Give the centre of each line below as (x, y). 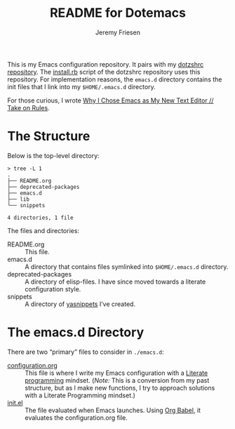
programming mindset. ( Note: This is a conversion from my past (117, 380)
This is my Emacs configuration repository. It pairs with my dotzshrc (106, 64)
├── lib (19, 199)
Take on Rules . (29, 107)
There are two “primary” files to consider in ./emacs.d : (86, 352)
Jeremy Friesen (118, 32)
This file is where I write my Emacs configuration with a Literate (116, 373)
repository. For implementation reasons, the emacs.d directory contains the (115, 79)
